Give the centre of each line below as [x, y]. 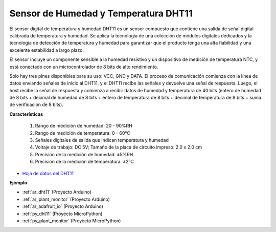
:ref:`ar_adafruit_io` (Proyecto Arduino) [63, 206]
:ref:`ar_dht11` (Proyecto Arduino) [57, 192]
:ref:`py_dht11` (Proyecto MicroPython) [62, 214]
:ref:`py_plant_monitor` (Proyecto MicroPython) [72, 221]
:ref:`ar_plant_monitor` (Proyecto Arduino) [66, 199]
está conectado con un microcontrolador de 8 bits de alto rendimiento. [84, 67]
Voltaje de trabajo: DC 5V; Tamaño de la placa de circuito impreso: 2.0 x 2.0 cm [118, 147]
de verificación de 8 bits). [36, 104]
